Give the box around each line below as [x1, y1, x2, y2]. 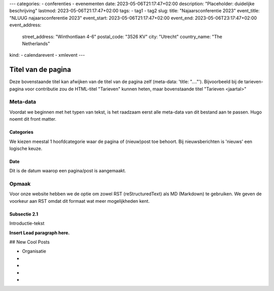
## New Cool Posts [9, 239, 50, 245]
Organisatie [22, 248, 47, 254]
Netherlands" [22, 41, 50, 47]
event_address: [9, 22, 42, 28]
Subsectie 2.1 [9, 211, 38, 217]
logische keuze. [9, 145, 43, 152]
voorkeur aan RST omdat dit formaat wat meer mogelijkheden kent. [9, 198, 150, 204]
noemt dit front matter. [9, 116, 57, 122]
